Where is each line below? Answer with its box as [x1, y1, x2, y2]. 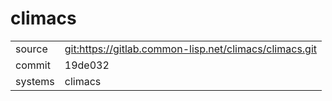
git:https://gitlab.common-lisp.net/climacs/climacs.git [64, 42, 318, 56]
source [15, 42, 48, 56]
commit [15, 58, 51, 72]
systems [15, 74, 55, 88]
